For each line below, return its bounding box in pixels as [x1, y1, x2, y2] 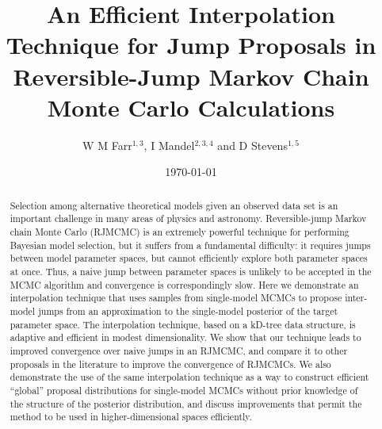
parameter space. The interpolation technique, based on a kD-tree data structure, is [10, 317, 356, 331]
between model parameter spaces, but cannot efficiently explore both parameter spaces [10, 251, 368, 265]
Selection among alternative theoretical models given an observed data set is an [10, 198, 338, 212]
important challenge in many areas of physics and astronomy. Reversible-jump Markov [10, 212, 367, 225]
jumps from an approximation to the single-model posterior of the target [38, 304, 338, 317]
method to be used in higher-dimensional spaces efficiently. [10, 410, 252, 423]
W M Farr [82, 136, 132, 153]
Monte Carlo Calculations [47, 90, 335, 123]
